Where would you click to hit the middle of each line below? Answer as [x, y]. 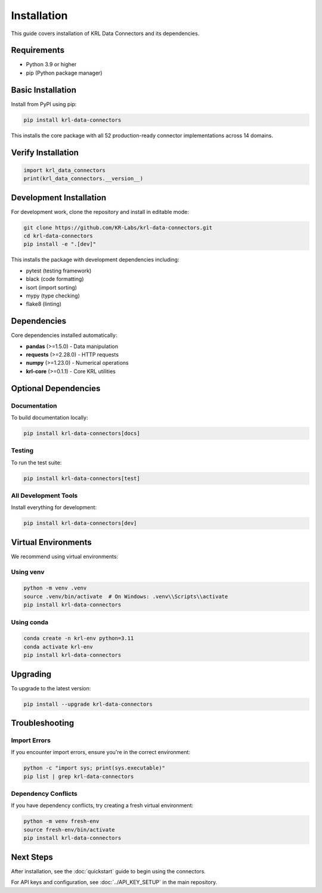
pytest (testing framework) [59, 271]
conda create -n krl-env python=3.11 [79, 638]
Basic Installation [44, 90]
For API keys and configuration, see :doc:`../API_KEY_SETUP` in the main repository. [114, 882]
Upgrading [31, 674]
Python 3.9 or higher [51, 64]
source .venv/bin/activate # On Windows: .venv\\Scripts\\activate [126, 596]
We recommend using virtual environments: [65, 556]
